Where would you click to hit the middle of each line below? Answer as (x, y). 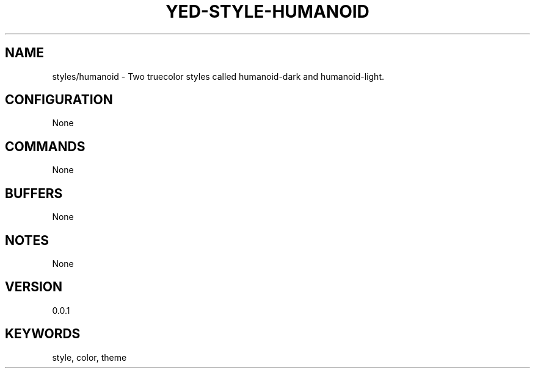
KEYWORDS (43, 334)
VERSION (34, 287)
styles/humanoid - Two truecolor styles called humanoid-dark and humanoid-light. (218, 76)
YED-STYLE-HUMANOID (267, 12)
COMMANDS (45, 146)
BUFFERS (34, 193)
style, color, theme (89, 357)
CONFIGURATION (59, 100)
